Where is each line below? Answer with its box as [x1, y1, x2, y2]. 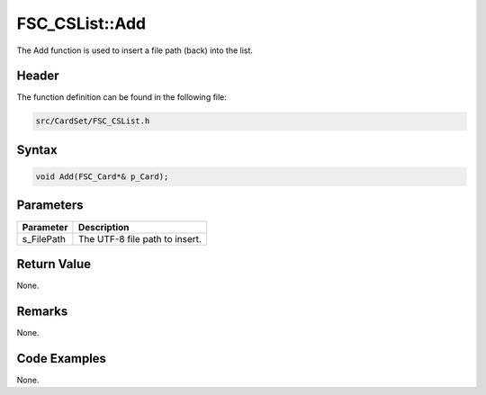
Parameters [16, 198, 84, 213]
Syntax [16, 142, 58, 157]
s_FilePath [22, 232, 67, 245]
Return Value [16, 256, 92, 272]
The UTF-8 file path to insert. [77, 232, 202, 245]
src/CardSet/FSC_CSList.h [35, 116, 150, 126]
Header [16, 68, 59, 84]
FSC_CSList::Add [16, 13, 147, 33]
